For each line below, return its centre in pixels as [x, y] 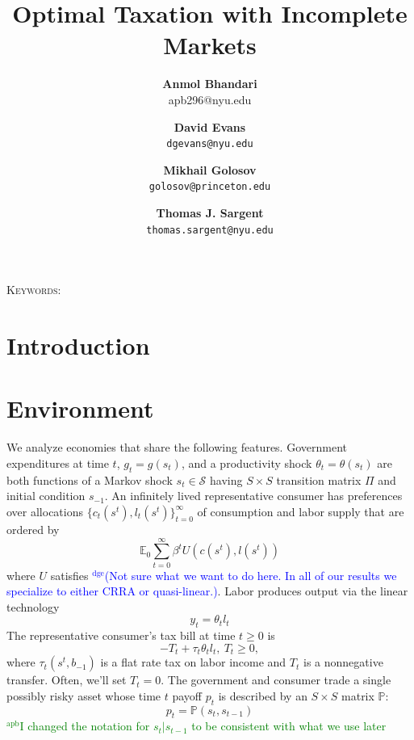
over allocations [45, 511]
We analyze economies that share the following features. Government [177, 447]
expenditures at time [58, 462]
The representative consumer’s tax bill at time [121, 635]
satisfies [69, 575]
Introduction [78, 345]
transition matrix [319, 479]
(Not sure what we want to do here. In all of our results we [251, 575]
